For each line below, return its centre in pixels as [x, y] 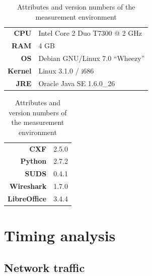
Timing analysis [60, 235]
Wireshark [28, 186]
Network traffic [45, 267]
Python [33, 161]
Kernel [20, 70]
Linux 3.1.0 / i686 [66, 70]
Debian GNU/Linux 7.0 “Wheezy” [92, 58]
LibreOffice [27, 198]
